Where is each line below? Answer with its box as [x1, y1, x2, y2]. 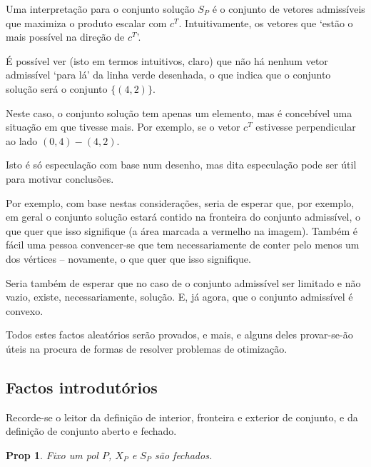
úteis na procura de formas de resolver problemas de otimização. [6, 341, 288, 356]
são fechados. [155, 447, 213, 462]
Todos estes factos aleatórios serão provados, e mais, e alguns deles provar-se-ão [6, 327, 353, 342]
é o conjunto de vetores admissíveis [212, 1, 365, 16]
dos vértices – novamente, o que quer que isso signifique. [6, 251, 251, 266]
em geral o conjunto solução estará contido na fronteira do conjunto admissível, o [6, 209, 361, 224]
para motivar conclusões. [6, 171, 114, 186]
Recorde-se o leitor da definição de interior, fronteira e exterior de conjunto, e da [6, 409, 358, 424]
